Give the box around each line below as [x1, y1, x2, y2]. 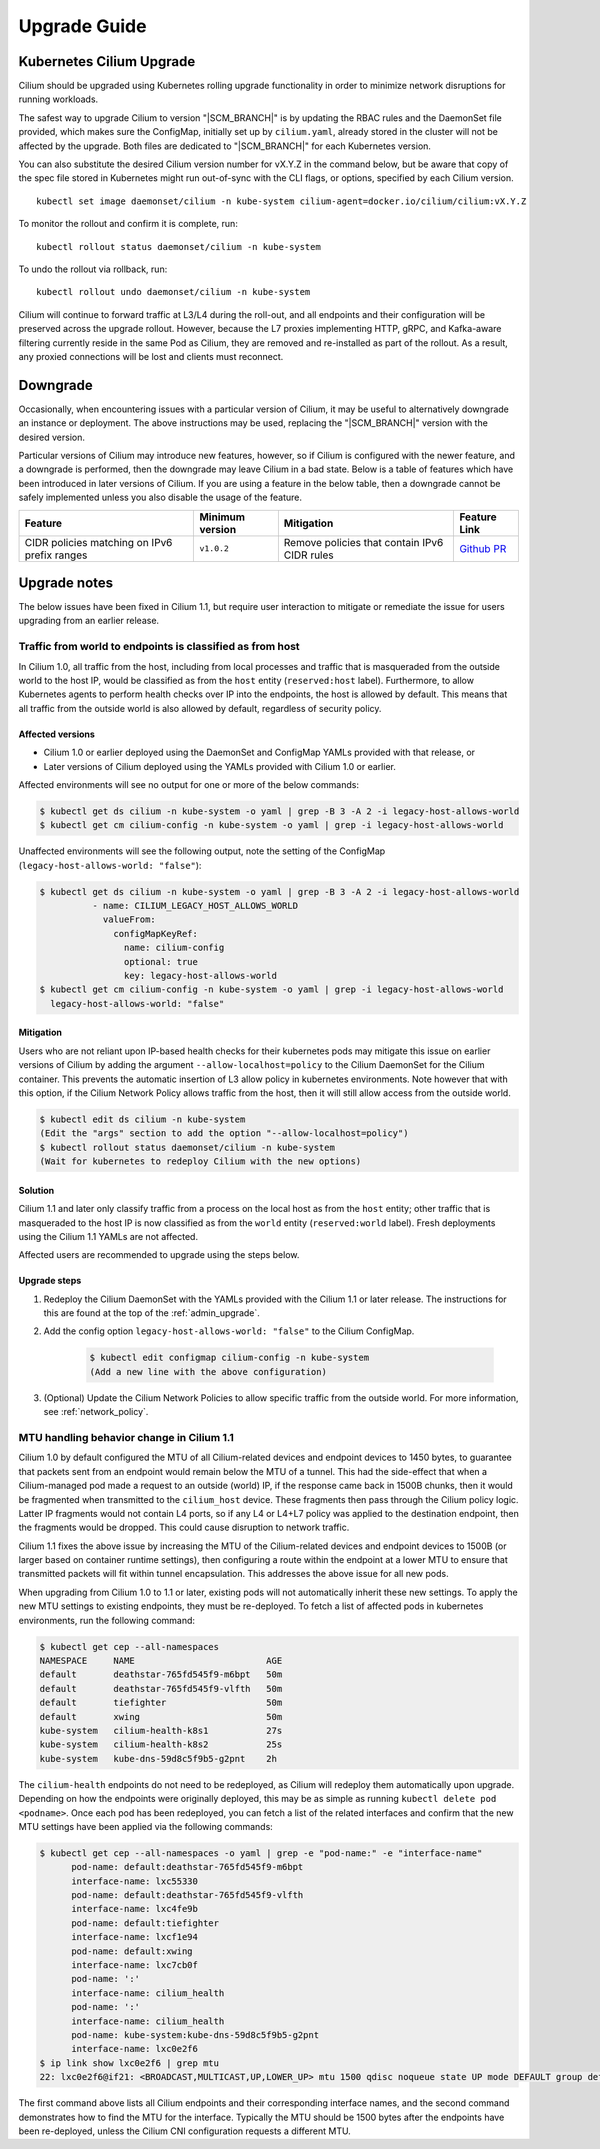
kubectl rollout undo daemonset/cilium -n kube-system [36, 286, 311, 298]
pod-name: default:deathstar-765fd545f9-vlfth [71, 1890, 304, 1901]
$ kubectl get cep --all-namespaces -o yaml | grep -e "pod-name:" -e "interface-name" [39, 1847, 483, 1859]
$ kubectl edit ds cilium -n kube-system [39, 1113, 246, 1125]
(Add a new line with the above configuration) [89, 1366, 327, 1377]
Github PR [459, 541, 507, 555]
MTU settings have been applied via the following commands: [18, 1820, 274, 1832]
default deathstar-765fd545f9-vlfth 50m [39, 1683, 283, 1694]
